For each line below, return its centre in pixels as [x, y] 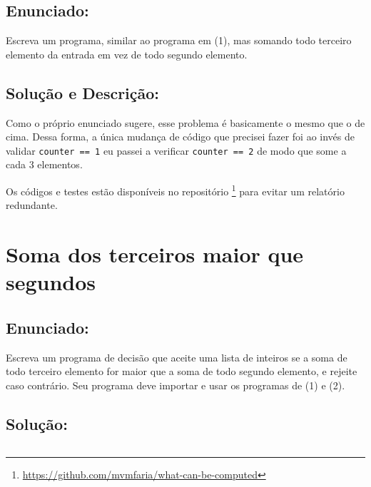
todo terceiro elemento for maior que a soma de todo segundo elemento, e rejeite [182, 371]
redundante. [32, 205]
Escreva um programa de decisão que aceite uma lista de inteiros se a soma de [177, 357]
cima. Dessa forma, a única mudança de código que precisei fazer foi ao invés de [181, 137]
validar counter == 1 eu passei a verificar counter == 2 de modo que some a [176, 150]
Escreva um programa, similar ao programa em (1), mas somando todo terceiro [179, 40]
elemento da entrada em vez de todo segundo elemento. [127, 54]
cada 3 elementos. [44, 164]
